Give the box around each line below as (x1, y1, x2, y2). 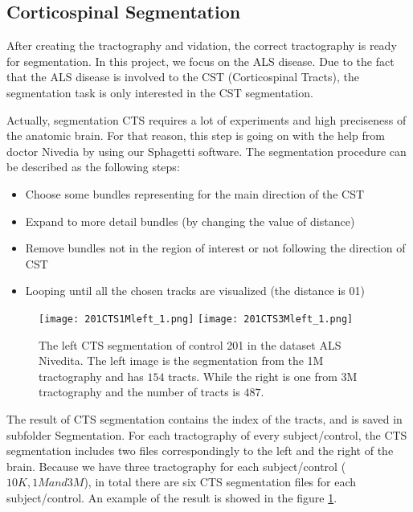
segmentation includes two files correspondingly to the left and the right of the (6, 442, 394, 459)
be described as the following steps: (6, 158, 180, 175)
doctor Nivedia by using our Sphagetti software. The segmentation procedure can (6, 142, 407, 159)
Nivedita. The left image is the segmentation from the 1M (39, 352, 324, 369)
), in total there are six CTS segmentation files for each (84, 473, 357, 490)
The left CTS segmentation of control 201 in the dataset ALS (39, 336, 341, 353)
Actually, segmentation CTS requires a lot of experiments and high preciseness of (6, 111, 407, 128)
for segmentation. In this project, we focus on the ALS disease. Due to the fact (6, 52, 395, 69)
